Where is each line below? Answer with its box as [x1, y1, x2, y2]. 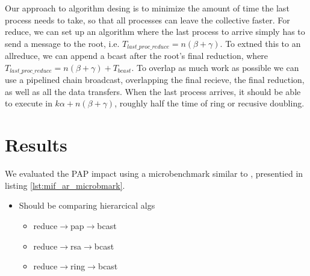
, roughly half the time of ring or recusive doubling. [114, 97, 305, 109]
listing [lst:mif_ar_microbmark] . [5, 179, 125, 191]
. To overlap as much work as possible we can [131, 61, 299, 73]
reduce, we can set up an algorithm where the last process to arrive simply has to [5, 25, 305, 38]
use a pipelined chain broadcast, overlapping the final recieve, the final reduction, [5, 73, 305, 86]
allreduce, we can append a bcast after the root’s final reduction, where [5, 49, 268, 62]
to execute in [5, 97, 52, 109]
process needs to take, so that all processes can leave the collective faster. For [5, 13, 290, 26]
